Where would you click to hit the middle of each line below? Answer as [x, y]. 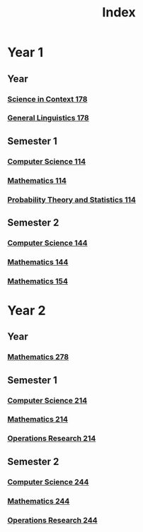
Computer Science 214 [47, 400]
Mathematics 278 [38, 357]
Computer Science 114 [47, 161]
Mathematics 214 [38, 419]
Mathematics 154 [38, 281]
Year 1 [25, 52]
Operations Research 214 [52, 439]
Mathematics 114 [37, 180]
